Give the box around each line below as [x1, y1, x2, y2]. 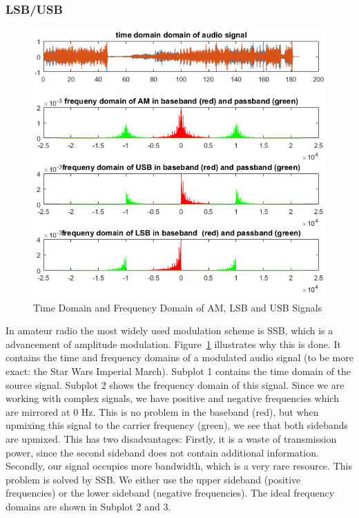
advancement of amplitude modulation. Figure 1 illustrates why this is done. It [6, 336, 341, 351]
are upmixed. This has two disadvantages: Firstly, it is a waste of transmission [6, 431, 337, 445]
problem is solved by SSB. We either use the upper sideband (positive [6, 472, 301, 486]
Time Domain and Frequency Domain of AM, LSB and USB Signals [33, 300, 322, 314]
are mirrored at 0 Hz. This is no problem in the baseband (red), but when [6, 404, 319, 419]
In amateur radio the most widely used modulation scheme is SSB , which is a [6, 323, 333, 338]
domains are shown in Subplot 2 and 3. [6, 499, 171, 513]
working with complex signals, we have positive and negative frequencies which [6, 391, 339, 405]
